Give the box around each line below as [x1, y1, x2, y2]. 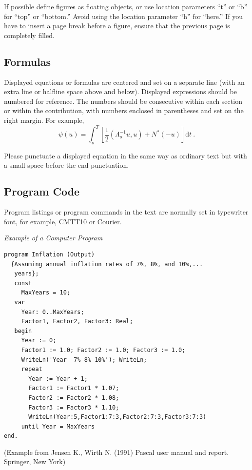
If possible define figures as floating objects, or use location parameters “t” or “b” [4, 1, 248, 11]
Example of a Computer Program [4, 233, 103, 243]
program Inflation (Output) [4, 251, 95, 258]
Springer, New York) [4, 456, 66, 467]
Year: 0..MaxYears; [21, 308, 84, 315]
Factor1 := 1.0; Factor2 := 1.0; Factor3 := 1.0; [21, 346, 186, 353]
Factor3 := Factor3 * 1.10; [28, 404, 119, 411]
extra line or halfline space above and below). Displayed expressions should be [4, 86, 237, 97]
